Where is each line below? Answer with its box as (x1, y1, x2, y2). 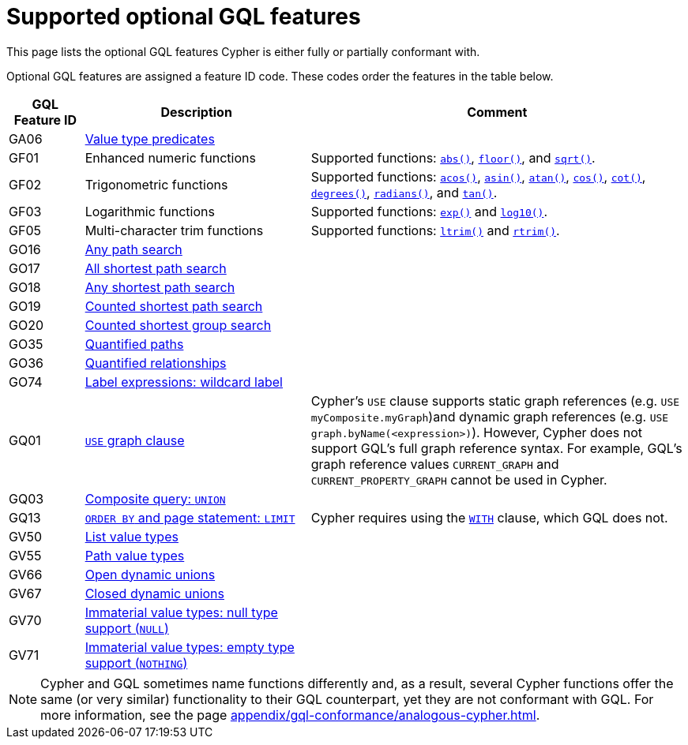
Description (160, 103, 232, 120)
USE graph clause (85, 432, 185, 448)
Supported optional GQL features (6, 3, 361, 30)
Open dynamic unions (85, 566, 216, 582)
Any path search (85, 241, 182, 257)
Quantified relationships (85, 354, 227, 371)
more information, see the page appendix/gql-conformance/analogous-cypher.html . (40, 706, 540, 723)
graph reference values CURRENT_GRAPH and (310, 455, 559, 472)
